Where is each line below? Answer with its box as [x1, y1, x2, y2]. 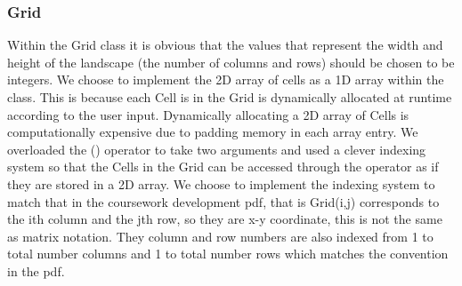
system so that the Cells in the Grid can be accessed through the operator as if [7, 157, 439, 176]
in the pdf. [7, 261, 65, 280]
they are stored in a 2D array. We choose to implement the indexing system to [7, 174, 435, 193]
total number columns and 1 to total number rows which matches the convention [7, 244, 449, 263]
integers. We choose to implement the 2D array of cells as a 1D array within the [7, 70, 444, 89]
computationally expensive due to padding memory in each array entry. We [7, 123, 418, 141]
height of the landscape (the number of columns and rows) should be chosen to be [7, 52, 455, 71]
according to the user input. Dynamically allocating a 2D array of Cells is [7, 105, 409, 123]
